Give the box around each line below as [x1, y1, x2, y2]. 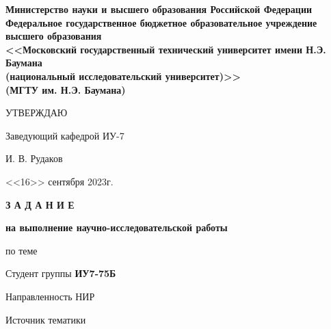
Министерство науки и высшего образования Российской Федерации [5, 2, 313, 16]
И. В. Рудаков [5, 151, 63, 166]
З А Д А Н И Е [5, 197, 75, 211]
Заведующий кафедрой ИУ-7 [5, 128, 124, 142]
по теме [5, 243, 38, 257]
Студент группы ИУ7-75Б [5, 266, 116, 280]
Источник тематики [5, 312, 86, 326]
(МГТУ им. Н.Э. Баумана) [5, 82, 126, 96]
